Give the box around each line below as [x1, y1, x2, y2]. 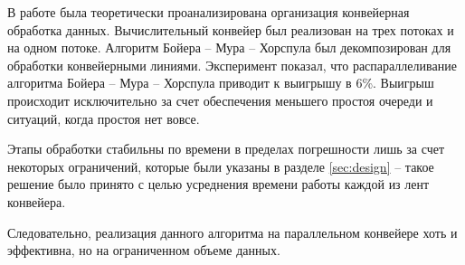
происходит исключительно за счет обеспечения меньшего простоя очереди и [7, 90, 433, 109]
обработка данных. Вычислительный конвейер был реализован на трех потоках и [7, 20, 454, 39]
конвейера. [7, 192, 66, 211]
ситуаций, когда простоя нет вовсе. [7, 109, 200, 128]
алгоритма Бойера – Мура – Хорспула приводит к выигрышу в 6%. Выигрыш [7, 73, 434, 92]
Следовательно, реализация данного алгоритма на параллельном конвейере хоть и [7, 222, 458, 241]
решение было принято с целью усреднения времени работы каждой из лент [7, 175, 430, 194]
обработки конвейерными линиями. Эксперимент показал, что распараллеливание [7, 55, 457, 74]
